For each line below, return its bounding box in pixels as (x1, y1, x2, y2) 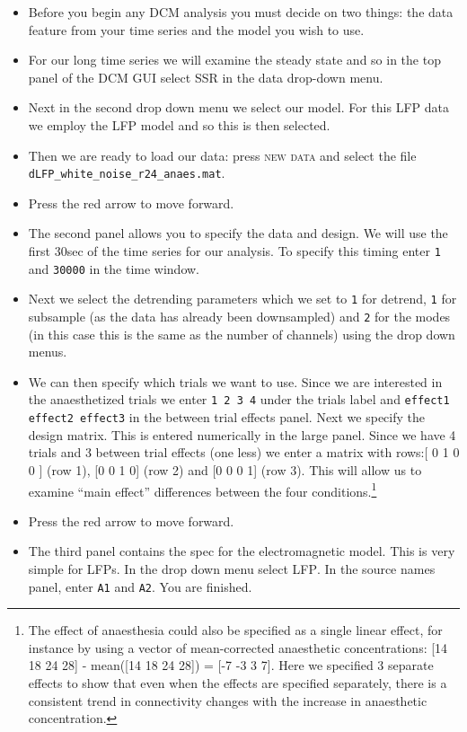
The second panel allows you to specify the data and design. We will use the (28, 224, 448, 243)
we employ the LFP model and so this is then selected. (28, 115, 330, 134)
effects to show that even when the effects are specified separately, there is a (28, 673, 447, 692)
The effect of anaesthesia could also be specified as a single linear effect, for (28, 621, 443, 639)
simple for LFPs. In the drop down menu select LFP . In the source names (28, 559, 436, 578)
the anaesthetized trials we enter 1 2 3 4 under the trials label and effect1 (28, 390, 450, 409)
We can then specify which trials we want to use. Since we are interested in (28, 372, 443, 391)
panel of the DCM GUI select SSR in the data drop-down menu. (28, 67, 383, 86)
